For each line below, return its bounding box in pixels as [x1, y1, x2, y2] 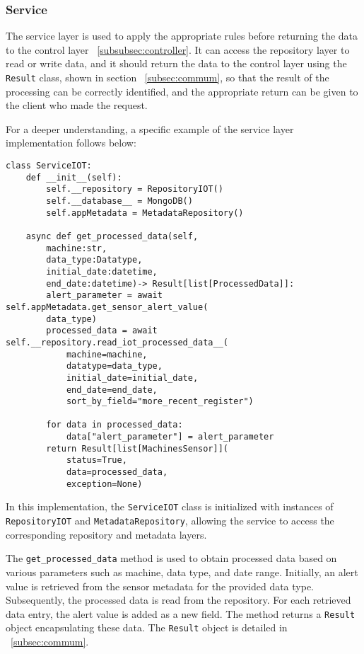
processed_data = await [46, 326, 158, 336]
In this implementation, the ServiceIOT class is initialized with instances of [6, 499, 334, 514]
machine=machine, [66, 349, 148, 360]
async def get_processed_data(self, [25, 231, 199, 241]
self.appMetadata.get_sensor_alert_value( [6, 302, 209, 312]
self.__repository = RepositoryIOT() [46, 184, 223, 195]
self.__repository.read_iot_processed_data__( [6, 337, 228, 348]
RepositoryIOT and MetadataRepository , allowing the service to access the [6, 513, 334, 528]
